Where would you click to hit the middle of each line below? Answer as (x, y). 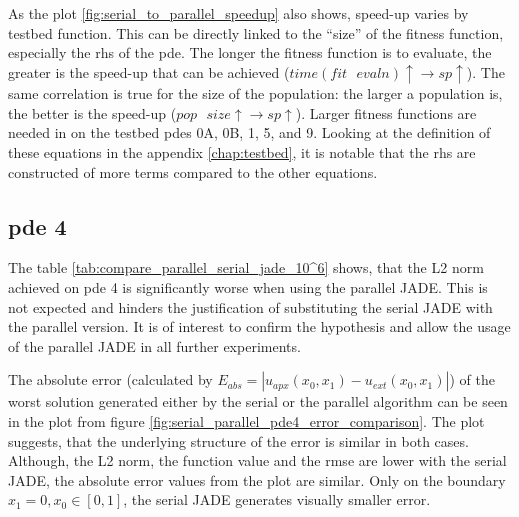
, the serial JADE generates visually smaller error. (277, 499)
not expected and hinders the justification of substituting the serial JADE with (250, 306)
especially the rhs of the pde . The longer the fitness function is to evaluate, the (250, 52)
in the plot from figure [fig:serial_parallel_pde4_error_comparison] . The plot (246, 421)
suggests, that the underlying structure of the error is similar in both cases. (238, 440)
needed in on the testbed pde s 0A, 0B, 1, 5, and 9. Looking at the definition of (249, 132)
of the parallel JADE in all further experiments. (154, 345)
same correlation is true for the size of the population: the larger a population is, (255, 93)
